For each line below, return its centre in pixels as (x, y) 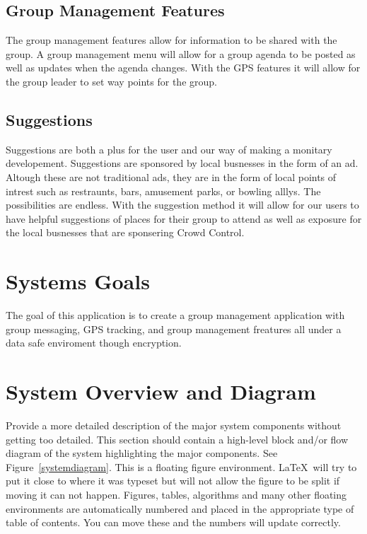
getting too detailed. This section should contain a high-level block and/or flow (177, 439)
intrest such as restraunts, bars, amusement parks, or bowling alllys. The (163, 191)
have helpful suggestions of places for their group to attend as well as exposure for (184, 218)
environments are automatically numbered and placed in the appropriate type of (180, 508)
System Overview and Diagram (161, 391)
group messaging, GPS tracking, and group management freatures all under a (174, 329)
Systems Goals (78, 281)
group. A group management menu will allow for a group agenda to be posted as (181, 53)
